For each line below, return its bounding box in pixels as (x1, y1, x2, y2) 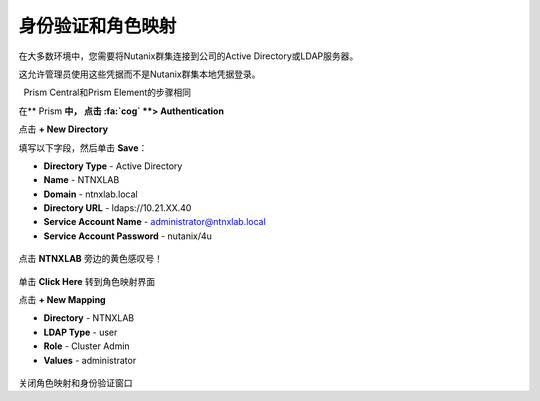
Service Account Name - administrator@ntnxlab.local (43, 216, 267, 228)
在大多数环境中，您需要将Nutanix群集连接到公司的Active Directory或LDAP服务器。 (18, 50, 359, 62)
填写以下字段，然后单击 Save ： (18, 141, 148, 154)
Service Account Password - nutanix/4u (43, 230, 212, 242)
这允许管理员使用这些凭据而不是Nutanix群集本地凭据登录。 (18, 68, 261, 80)
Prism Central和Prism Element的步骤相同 (23, 86, 192, 99)
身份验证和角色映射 (18, 15, 177, 37)
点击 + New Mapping (18, 294, 106, 306)
